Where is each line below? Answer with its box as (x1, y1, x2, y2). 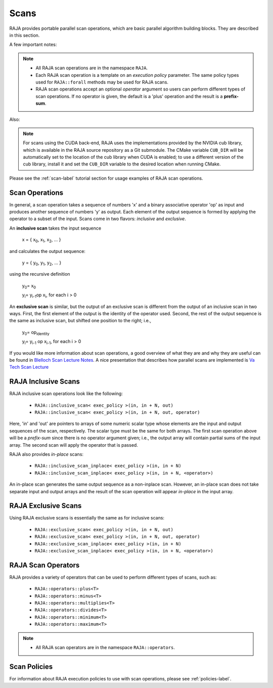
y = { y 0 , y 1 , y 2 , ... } (22, 260, 62, 267)
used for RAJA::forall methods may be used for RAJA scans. (35, 79, 169, 85)
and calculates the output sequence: (9, 248, 86, 254)
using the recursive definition (9, 271, 70, 277)
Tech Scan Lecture (9, 364, 49, 370)
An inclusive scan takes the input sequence (9, 225, 101, 231)
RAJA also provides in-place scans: (9, 451, 83, 457)
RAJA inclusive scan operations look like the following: (9, 391, 123, 397)
